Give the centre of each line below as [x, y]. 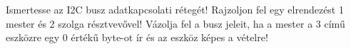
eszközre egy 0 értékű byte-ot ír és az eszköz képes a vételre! [137, 37]
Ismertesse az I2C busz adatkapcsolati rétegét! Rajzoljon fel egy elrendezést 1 [175, 9]
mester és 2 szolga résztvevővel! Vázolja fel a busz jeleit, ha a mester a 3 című [175, 23]
